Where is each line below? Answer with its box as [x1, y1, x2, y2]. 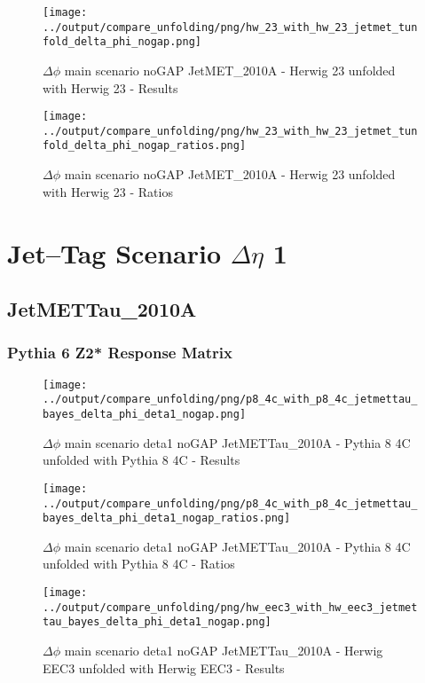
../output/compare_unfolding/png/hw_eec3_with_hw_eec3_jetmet [43, 601, 418, 614]
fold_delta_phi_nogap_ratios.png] [43, 139, 247, 153]
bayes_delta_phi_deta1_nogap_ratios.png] [43, 512, 291, 525]
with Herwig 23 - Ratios [43, 182, 173, 200]
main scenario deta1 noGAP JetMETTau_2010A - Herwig [64, 640, 383, 659]
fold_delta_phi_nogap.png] [43, 35, 201, 49]
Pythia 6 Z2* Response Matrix [7, 341, 232, 364]
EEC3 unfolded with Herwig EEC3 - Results [43, 658, 285, 677]
